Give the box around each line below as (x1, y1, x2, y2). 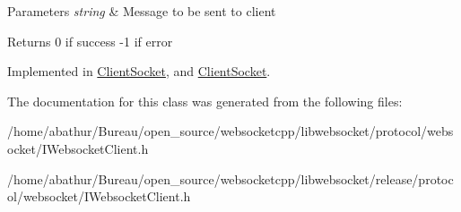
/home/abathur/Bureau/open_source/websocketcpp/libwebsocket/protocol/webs (7, 122, 454, 140)
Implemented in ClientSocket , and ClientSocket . (7, 62, 271, 81)
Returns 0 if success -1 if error (7, 31, 173, 50)
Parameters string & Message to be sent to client (7, 2, 276, 20)
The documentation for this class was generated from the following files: (7, 91, 403, 110)
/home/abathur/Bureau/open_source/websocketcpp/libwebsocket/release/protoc (7, 169, 454, 188)
